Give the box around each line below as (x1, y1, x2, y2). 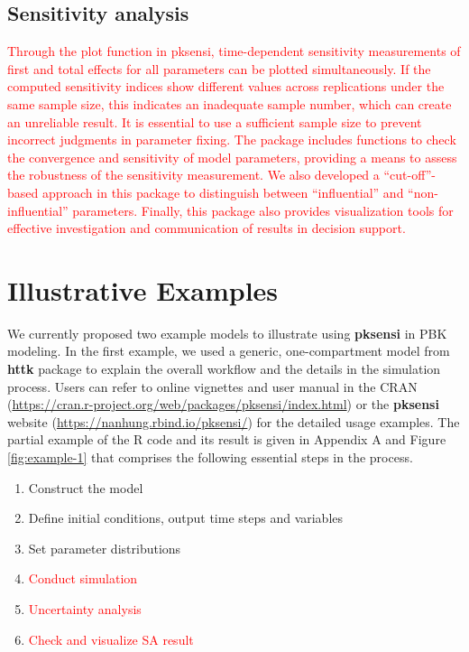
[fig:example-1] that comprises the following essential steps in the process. (7, 448, 413, 467)
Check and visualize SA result (28, 629, 194, 648)
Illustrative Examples (7, 271, 279, 308)
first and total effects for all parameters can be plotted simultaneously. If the (7, 59, 431, 78)
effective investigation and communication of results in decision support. (7, 219, 406, 238)
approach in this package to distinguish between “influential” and (41, 182, 404, 201)
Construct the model (28, 478, 143, 497)
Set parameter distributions (28, 538, 181, 557)
